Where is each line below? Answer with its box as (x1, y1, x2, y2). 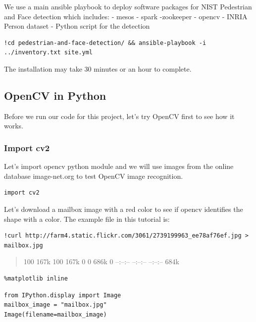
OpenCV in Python (4, 87, 106, 103)
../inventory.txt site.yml (4, 49, 93, 56)
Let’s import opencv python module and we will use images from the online (4, 161, 234, 171)
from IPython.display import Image (4, 291, 121, 299)
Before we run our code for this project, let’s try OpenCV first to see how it (4, 111, 235, 121)
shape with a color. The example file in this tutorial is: (4, 213, 170, 224)
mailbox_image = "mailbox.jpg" (4, 301, 107, 309)
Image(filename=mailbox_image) (4, 311, 107, 318)
